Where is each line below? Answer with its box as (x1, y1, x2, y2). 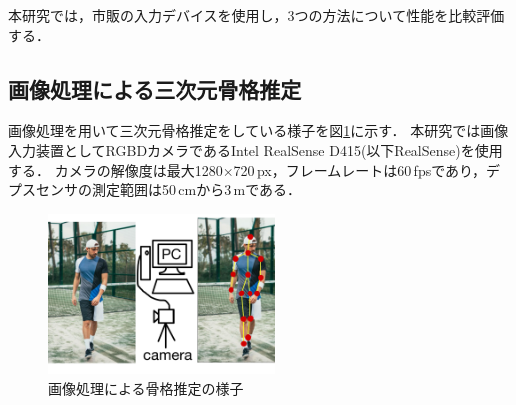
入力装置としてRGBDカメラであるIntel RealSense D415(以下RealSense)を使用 (8, 139, 503, 160)
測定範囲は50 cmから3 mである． (91, 179, 302, 200)
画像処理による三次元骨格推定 (8, 73, 302, 104)
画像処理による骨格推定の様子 (48, 377, 244, 398)
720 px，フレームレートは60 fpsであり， (233, 159, 487, 180)
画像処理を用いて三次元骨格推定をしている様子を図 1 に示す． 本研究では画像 (8, 120, 509, 141)
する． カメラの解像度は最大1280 (8, 159, 223, 180)
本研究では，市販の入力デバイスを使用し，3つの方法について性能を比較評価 (8, 5, 505, 25)
